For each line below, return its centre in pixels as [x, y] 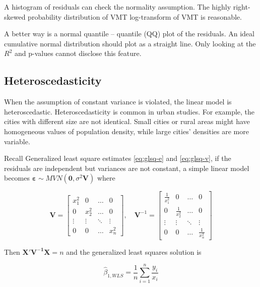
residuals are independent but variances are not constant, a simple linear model [127, 168]
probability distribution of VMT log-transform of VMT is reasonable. [135, 16]
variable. [17, 141]
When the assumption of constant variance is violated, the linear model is [118, 102]
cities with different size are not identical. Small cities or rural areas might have [127, 121]
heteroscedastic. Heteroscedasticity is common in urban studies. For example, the [129, 111]
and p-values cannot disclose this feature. [78, 53]
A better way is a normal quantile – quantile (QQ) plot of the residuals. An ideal [129, 34]
